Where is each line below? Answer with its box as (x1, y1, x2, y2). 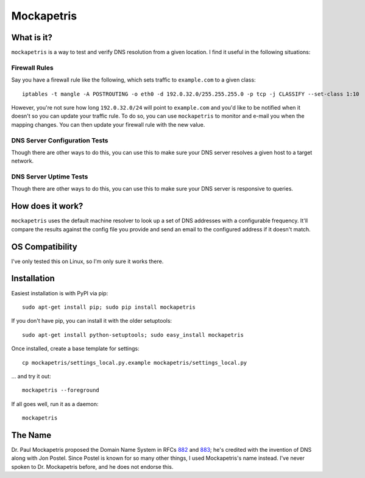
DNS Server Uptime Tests (11, 172, 88, 181)
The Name (11, 430, 52, 440)
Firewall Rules (11, 63, 54, 72)
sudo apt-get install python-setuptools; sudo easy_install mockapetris (22, 331, 244, 338)
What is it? (11, 32, 53, 43)
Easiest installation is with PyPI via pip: (11, 289, 108, 297)
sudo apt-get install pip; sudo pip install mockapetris (22, 303, 196, 311)
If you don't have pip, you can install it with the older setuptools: (11, 317, 172, 325)
